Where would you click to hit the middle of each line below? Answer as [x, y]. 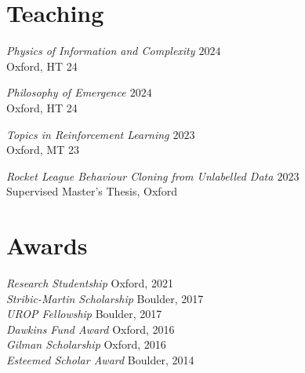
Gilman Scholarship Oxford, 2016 [86, 344]
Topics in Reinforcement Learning [88, 134]
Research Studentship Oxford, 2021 [90, 283]
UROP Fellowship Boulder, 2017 [84, 314]
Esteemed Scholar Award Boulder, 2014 [100, 359]
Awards [47, 245]
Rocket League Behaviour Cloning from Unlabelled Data [140, 176]
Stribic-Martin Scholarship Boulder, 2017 [105, 298]
